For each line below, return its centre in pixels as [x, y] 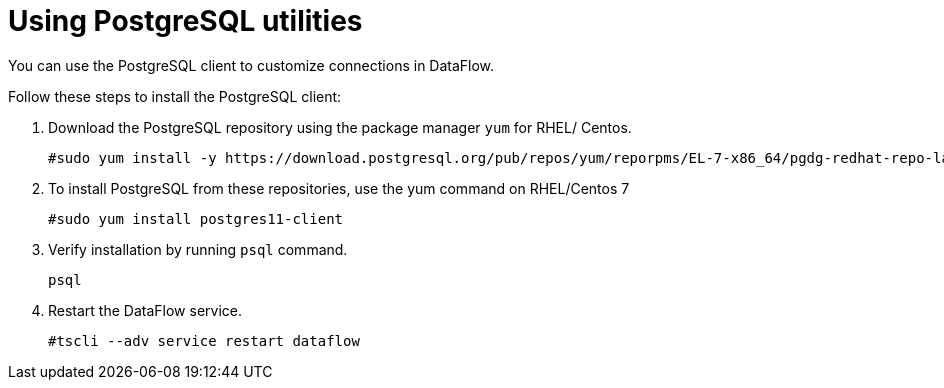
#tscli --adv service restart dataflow [204, 340]
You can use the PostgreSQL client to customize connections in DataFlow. [251, 65]
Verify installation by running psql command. [198, 249]
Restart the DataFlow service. [145, 310]
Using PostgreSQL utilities [185, 21]
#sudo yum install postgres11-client [196, 218]
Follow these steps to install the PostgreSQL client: [175, 96]
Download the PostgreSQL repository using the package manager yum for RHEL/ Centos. [340, 127]
